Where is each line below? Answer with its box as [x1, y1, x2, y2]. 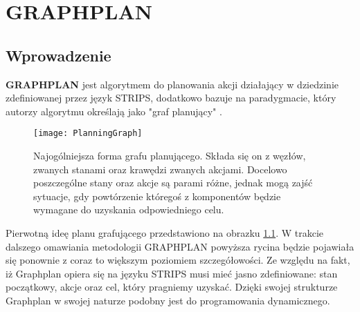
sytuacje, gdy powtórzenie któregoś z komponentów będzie [33, 188, 281, 203]
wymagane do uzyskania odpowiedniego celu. [33, 202, 224, 217]
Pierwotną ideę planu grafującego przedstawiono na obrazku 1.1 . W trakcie [6, 225, 324, 240]
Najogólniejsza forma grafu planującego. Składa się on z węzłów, [33, 148, 306, 163]
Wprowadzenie [6, 44, 111, 66]
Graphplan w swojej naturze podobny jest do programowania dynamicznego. [6, 293, 330, 307]
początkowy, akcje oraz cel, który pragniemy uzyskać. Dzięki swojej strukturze [6, 280, 338, 294]
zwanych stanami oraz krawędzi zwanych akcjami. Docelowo [33, 162, 287, 176]
